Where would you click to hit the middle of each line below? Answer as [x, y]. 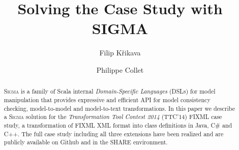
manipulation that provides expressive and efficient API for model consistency [107, 99]
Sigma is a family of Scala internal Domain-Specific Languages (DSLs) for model [110, 91]
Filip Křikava [120, 53]
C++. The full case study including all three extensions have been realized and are [114, 133]
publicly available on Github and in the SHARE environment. [86, 142]
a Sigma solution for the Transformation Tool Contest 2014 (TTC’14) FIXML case [113, 117]
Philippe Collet [120, 69]
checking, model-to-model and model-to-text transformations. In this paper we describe [119, 108]
